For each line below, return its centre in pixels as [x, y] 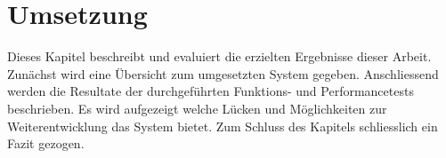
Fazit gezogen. [46, 143]
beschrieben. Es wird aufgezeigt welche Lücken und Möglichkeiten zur [197, 108]
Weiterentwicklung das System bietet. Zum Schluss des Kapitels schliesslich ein [223, 126]
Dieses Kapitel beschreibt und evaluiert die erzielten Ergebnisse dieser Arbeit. [219, 56]
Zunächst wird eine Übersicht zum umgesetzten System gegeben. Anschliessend [223, 73]
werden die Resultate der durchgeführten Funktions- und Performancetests [211, 91]
